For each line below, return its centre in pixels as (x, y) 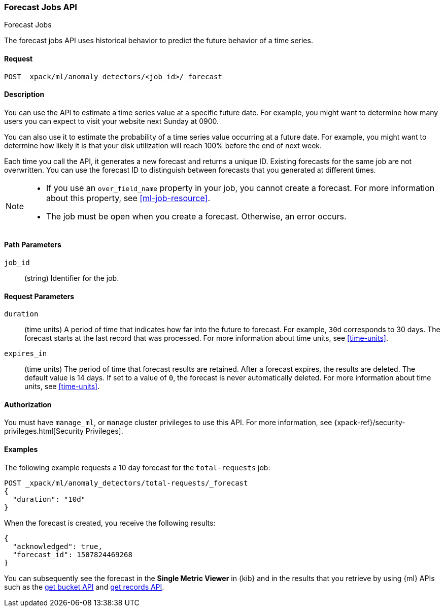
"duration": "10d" (49, 499)
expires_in (26, 354)
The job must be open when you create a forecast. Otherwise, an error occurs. (196, 216)
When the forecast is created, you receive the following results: (110, 523)
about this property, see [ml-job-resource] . (128, 198)
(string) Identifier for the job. (72, 278)
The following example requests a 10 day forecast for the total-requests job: (137, 467)
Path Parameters (33, 245)
